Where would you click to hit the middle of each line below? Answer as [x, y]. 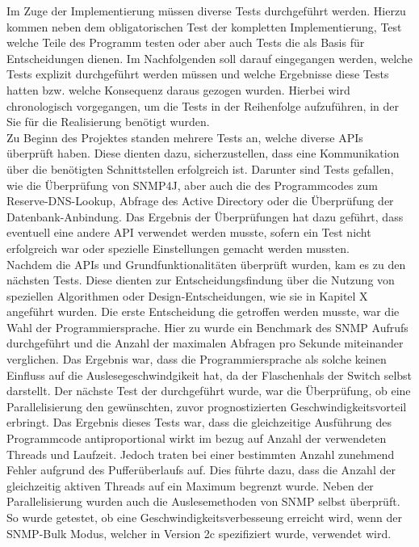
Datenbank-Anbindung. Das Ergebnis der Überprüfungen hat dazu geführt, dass [205, 216]
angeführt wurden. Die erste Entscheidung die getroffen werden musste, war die [203, 311]
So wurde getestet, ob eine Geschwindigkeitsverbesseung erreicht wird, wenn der [204, 517]
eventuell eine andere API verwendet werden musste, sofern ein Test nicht [189, 232]
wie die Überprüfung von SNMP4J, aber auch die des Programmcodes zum [192, 185]
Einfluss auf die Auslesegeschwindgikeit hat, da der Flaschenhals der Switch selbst [209, 374]
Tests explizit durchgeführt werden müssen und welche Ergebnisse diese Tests [198, 74]
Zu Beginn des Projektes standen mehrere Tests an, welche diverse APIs [185, 137]
